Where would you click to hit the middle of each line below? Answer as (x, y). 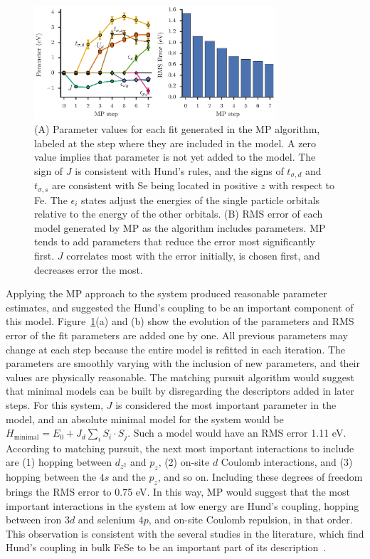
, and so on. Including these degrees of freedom (260, 477)
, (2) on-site (184, 462)
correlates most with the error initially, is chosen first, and (193, 255)
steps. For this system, (55, 404)
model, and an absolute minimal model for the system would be (145, 419)
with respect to (302, 185)
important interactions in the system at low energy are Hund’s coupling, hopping (183, 505)
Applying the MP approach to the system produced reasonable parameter (166, 293)
